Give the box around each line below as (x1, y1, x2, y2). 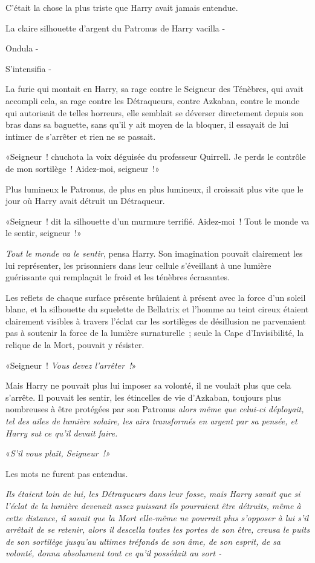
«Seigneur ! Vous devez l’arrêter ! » (5, 358, 137, 371)
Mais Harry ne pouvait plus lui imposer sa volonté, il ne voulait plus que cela (5, 379, 291, 392)
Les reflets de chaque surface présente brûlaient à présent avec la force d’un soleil (5, 291, 306, 303)
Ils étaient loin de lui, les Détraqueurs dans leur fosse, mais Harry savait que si (5, 487, 300, 500)
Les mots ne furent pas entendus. (5, 467, 128, 479)
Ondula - (5, 42, 39, 54)
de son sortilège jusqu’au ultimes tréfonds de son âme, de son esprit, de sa (5, 535, 281, 547)
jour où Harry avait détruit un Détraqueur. (5, 194, 165, 207)
